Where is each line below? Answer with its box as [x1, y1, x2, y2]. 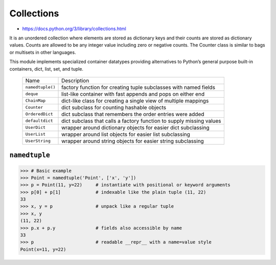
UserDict [25, 125, 46, 130]
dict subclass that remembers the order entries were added [61, 111, 204, 118]
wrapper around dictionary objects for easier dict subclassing [61, 124, 210, 131]
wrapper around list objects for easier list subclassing [61, 130, 190, 138]
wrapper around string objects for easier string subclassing [61, 137, 204, 144]
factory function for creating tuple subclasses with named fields [61, 83, 216, 91]
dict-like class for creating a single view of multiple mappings [61, 97, 209, 104]
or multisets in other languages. [9, 49, 76, 55]
